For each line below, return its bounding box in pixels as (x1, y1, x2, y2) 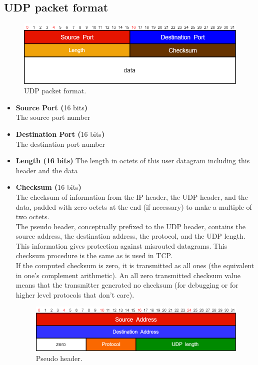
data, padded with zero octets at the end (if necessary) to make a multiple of (15, 201, 252, 212)
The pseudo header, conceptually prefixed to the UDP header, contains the (15, 221, 245, 231)
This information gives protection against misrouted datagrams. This (15, 240, 227, 251)
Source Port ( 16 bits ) (15, 102, 87, 112)
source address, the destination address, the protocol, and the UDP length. (15, 231, 245, 241)
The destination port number (15, 138, 105, 149)
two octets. (15, 211, 49, 222)
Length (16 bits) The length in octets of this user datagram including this (15, 155, 250, 166)
